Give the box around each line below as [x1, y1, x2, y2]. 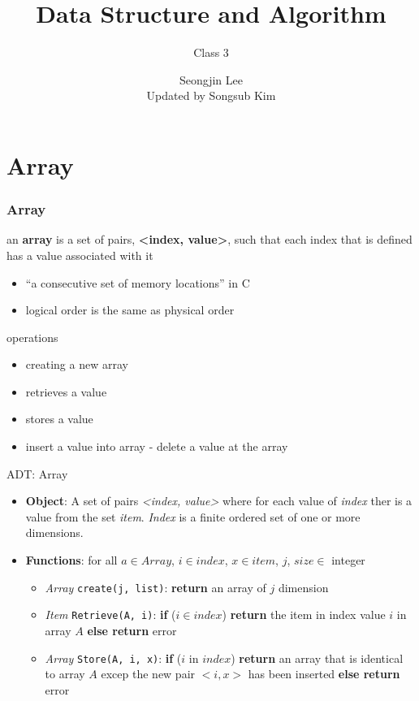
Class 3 [193, 44, 229, 61]
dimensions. [25, 524, 84, 541]
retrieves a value [25, 383, 107, 400]
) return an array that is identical [231, 649, 404, 666]
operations [6, 328, 58, 345]
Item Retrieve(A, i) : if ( [45, 606, 176, 623]
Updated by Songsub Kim [146, 87, 276, 104]
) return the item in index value [222, 606, 386, 623]
